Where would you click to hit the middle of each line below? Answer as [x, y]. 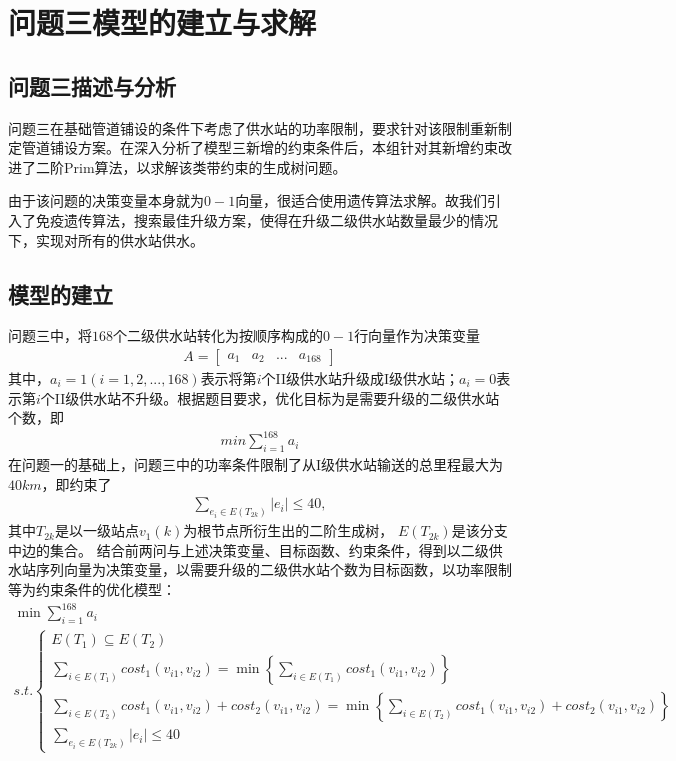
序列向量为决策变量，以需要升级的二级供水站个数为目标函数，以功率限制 [273, 569]
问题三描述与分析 [92, 85]
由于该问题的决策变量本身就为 [106, 200]
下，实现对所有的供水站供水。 [106, 239]
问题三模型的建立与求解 [162, 22]
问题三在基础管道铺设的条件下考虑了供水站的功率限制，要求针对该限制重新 [253, 127]
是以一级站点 [96, 530]
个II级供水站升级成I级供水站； [360, 377]
